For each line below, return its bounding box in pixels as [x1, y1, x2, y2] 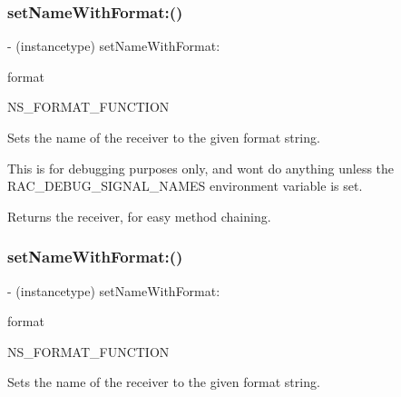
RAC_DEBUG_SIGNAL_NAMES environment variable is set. [7, 176, 363, 195]
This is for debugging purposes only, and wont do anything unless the [7, 158, 395, 177]
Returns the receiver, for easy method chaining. [7, 206, 271, 225]
